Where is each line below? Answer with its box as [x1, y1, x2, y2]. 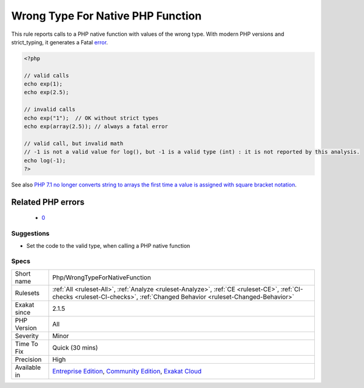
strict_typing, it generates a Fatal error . [11, 38, 109, 46]
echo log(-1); [24, 157, 66, 164]
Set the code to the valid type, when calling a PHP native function [26, 242, 190, 249]
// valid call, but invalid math [24, 140, 124, 147]
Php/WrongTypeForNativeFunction [52, 273, 151, 282]
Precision [15, 355, 42, 364]
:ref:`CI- [280, 285, 303, 293]
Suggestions [11, 230, 50, 238]
